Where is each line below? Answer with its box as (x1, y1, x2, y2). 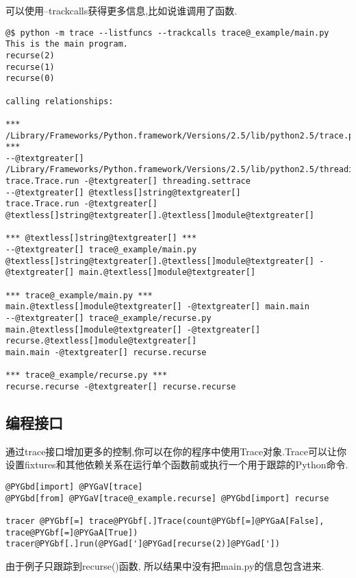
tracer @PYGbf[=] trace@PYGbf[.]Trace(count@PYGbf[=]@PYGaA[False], (5, 516, 325, 526)
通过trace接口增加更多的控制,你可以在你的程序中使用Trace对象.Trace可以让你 (5, 444, 346, 458)
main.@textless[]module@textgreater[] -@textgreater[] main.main (5, 302, 309, 312)
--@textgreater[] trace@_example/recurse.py (5, 313, 212, 323)
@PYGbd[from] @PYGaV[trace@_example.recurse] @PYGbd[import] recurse (5, 493, 329, 503)
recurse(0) (5, 73, 55, 84)
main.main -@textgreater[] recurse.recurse (5, 347, 207, 357)
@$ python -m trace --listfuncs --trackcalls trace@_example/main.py (5, 27, 329, 38)
